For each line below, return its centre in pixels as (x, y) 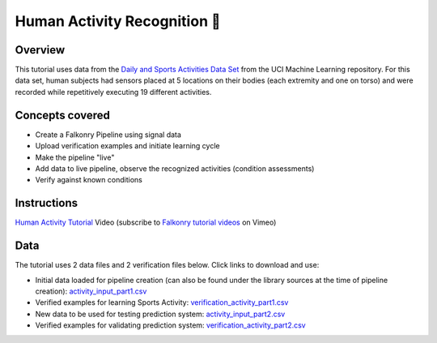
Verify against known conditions (89, 180)
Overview (40, 50)
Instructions (47, 203)
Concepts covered (63, 115)
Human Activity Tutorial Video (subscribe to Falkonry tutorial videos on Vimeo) (146, 222)
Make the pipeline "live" (75, 157)
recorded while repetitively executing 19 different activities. (113, 92)
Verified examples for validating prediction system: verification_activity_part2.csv (171, 325)
